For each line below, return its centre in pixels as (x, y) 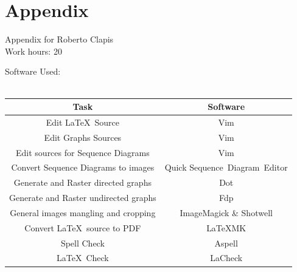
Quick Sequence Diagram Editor (226, 167)
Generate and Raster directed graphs (82, 182)
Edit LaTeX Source (82, 122)
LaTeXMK (226, 227)
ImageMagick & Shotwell (226, 212)
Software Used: (33, 71)
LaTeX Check (82, 258)
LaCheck (226, 258)
